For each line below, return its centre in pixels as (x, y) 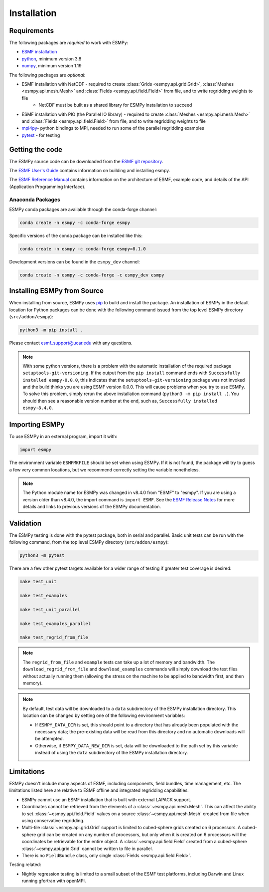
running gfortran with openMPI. (54, 881)
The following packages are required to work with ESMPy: (69, 43)
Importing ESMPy (37, 425)
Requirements (32, 31)
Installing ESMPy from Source (57, 291)
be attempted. (50, 739)
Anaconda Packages (35, 200)
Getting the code (36, 149)
